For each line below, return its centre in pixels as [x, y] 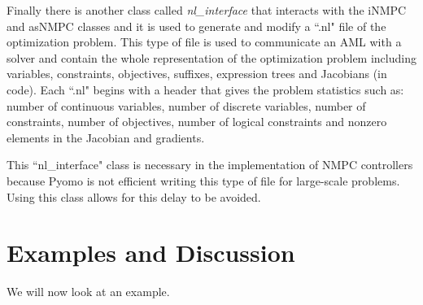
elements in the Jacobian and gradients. [106, 137]
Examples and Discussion [151, 253]
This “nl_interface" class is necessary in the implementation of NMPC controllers [210, 165]
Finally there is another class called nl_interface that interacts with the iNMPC [207, 10]
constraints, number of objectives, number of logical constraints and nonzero [197, 122]
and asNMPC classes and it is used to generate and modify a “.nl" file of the [196, 26]
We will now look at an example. [88, 292]
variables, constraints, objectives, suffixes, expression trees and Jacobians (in [197, 74]
